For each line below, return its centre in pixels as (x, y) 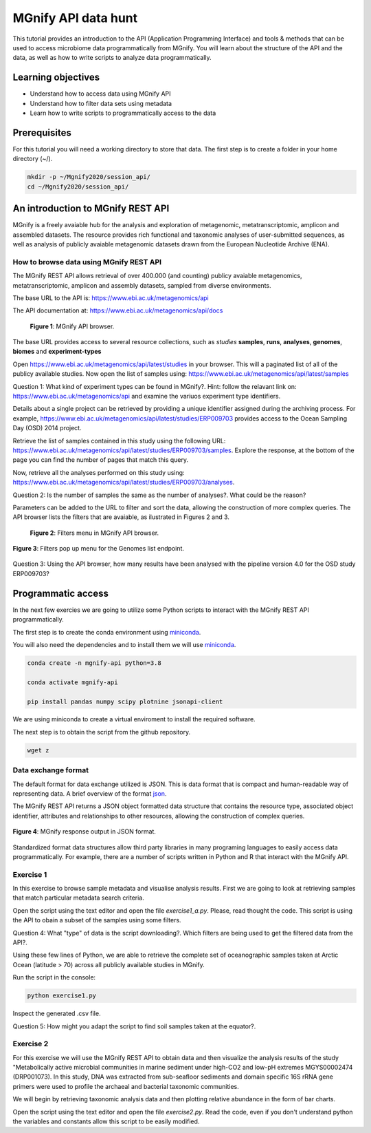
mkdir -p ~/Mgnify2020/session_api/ (89, 177)
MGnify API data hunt (75, 18)
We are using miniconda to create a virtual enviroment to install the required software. (134, 719)
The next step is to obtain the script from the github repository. (102, 732)
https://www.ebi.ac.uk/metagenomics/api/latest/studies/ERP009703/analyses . (124, 483)
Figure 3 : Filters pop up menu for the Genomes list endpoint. (99, 549)
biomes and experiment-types (57, 352)
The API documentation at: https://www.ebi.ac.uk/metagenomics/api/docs (118, 310)
